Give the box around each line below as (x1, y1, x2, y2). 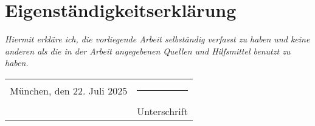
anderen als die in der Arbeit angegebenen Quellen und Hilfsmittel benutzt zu (5, 44, 291, 57)
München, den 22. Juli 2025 (10, 83, 128, 98)
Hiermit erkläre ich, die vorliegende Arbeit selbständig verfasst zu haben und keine (5, 33, 310, 45)
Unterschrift (137, 104, 188, 118)
